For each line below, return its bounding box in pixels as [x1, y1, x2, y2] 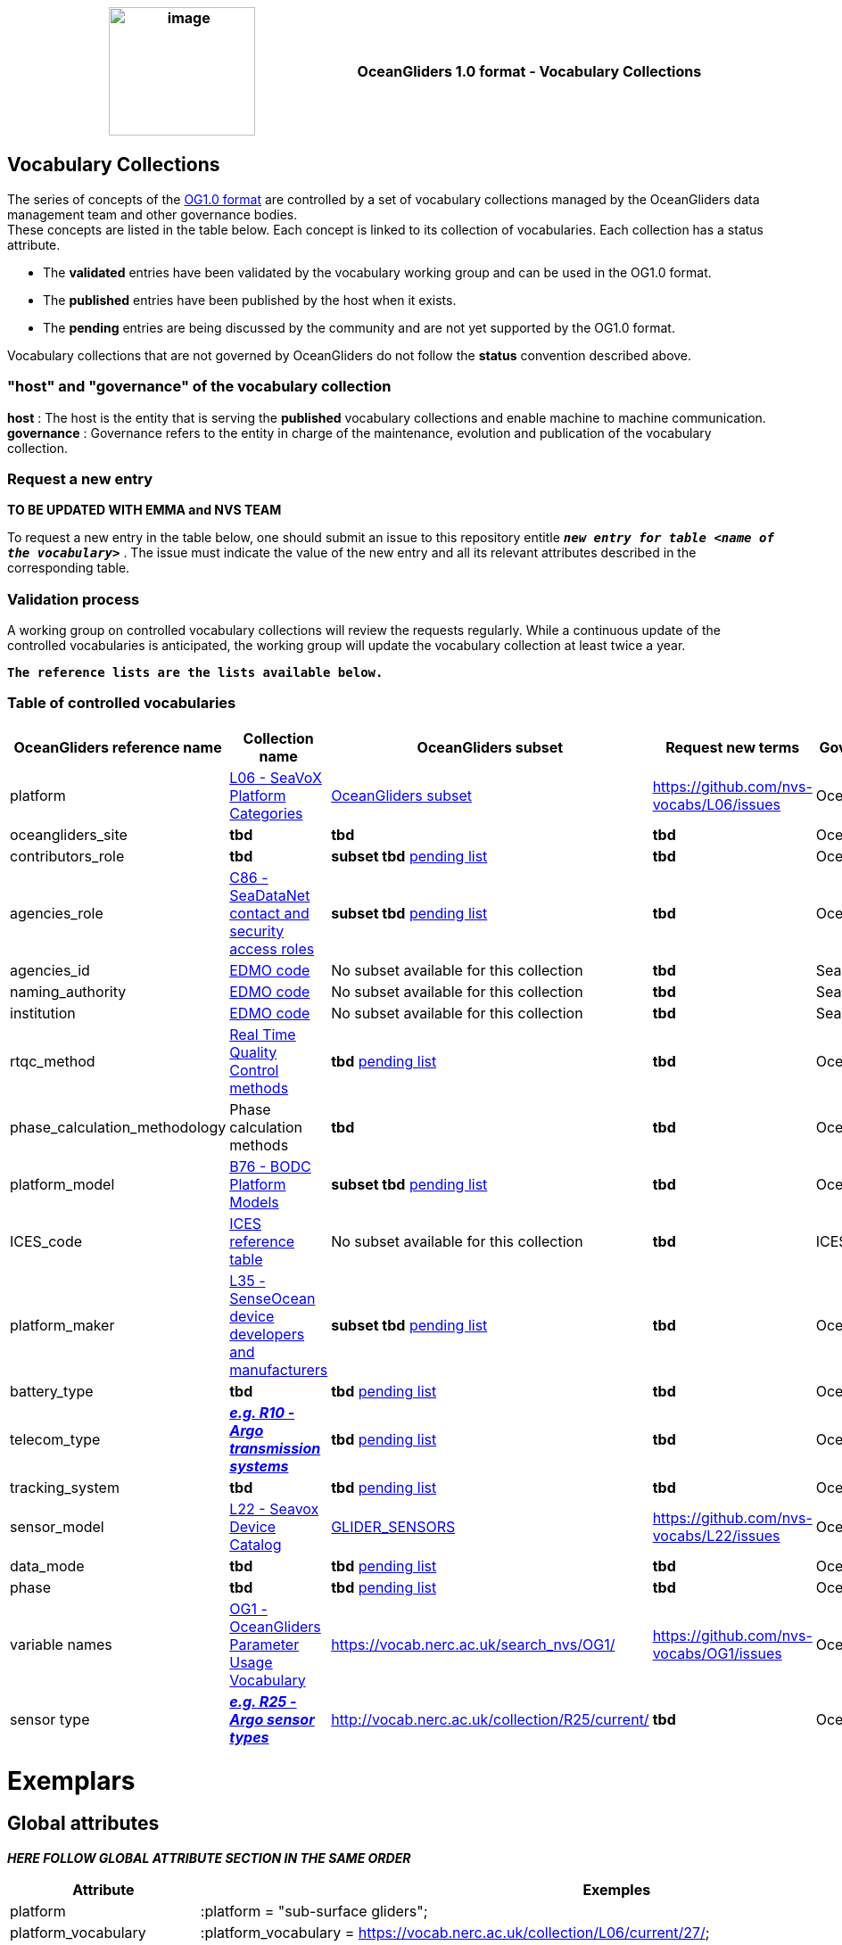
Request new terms [665, 738, 800, 756]
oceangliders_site [10, 825, 128, 844]
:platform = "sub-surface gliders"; [200, 1901, 428, 1920]
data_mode [10, 1556, 85, 1575]
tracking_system [10, 1478, 120, 1496]
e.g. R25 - [229, 1692, 297, 1710]
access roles [229, 939, 315, 958]
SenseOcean [229, 1289, 316, 1307]
